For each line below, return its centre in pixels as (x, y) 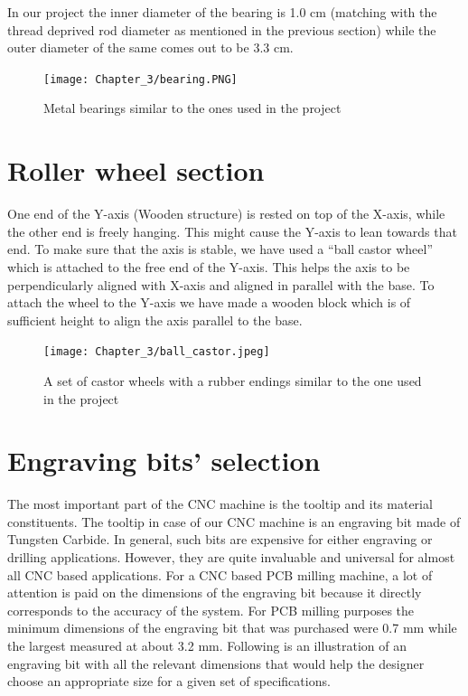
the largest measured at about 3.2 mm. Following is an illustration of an (207, 646)
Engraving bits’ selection (164, 461)
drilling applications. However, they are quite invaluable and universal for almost (231, 557)
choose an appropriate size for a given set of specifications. (169, 681)
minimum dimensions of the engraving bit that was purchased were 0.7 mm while (232, 628)
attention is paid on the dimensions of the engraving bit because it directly (215, 593)
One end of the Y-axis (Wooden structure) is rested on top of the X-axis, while (226, 214)
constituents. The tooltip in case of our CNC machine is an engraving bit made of (234, 521)
